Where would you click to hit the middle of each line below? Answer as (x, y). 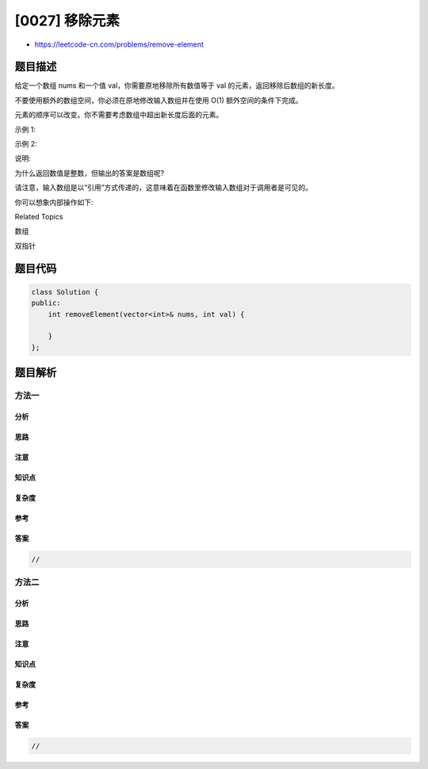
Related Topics (39, 216)
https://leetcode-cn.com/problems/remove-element (119, 44)
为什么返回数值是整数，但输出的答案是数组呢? (90, 173)
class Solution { (65, 292)
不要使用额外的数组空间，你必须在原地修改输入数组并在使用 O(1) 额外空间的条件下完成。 (159, 100)
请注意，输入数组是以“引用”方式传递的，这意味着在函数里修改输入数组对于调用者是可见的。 (164, 188)
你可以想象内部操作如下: (54, 202)
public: (46, 303)
